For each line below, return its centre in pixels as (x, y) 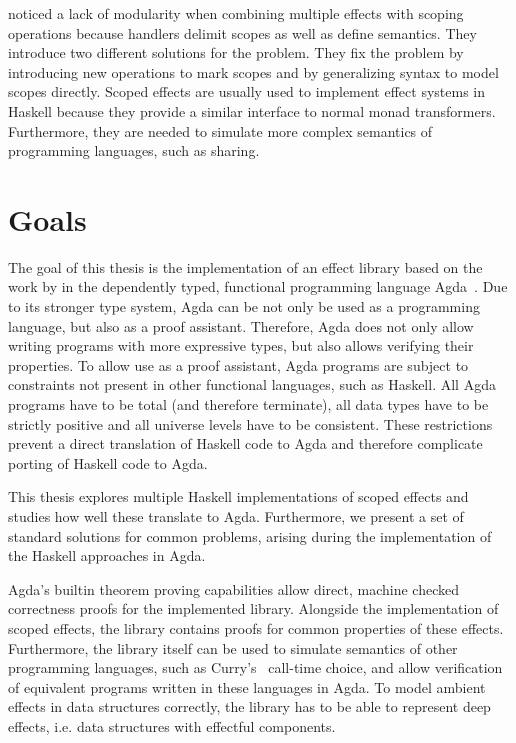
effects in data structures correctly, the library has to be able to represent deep (249, 706)
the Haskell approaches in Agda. (107, 555)
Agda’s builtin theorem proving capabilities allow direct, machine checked (233, 588)
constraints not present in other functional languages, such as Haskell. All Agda (252, 384)
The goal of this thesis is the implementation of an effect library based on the (245, 266)
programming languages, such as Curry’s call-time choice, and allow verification (255, 667)
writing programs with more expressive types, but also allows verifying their (241, 345)
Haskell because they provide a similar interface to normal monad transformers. (252, 110)
